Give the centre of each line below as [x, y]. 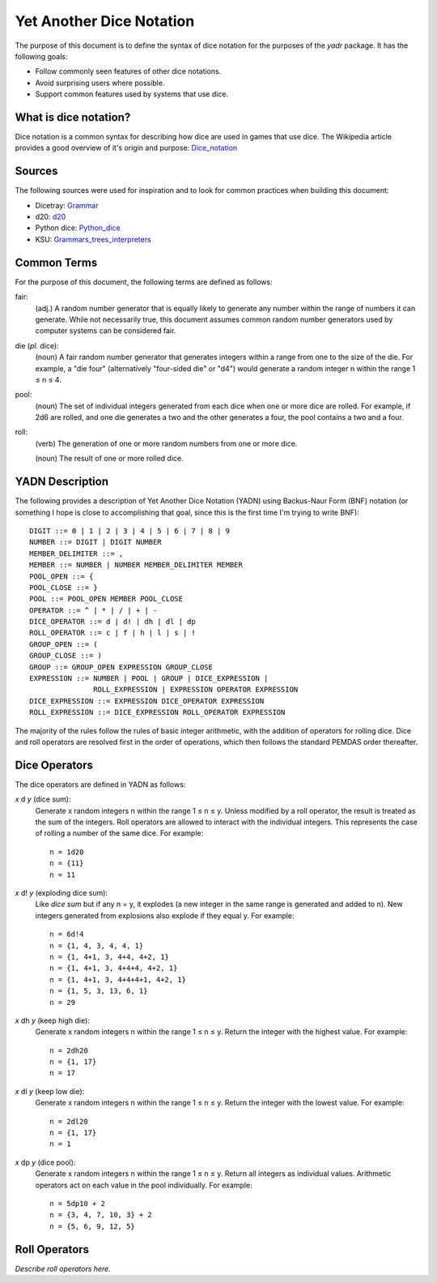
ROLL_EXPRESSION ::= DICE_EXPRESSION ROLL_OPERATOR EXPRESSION [157, 712]
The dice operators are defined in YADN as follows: [100, 784]
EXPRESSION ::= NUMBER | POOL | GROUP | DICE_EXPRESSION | [149, 678]
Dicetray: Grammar [67, 205]
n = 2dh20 [69, 1050]
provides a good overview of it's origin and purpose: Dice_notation [126, 148]
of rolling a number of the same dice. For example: [119, 833]
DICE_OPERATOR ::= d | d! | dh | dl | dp [112, 622]
